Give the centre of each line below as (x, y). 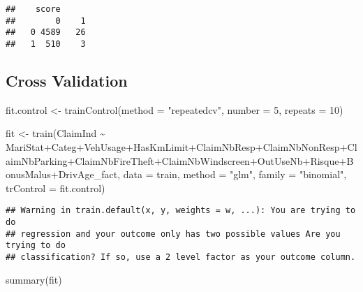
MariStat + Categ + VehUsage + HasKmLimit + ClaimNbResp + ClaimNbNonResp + (177, 147)
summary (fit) (34, 279)
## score (33, 9)
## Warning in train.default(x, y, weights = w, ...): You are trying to (181, 211)
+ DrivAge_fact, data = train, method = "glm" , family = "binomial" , (199, 174)
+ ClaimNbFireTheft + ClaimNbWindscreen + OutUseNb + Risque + (207, 160)
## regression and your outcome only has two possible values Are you (173, 234)
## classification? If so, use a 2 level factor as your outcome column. (181, 257)
